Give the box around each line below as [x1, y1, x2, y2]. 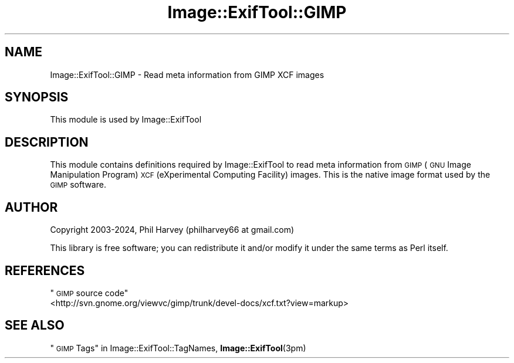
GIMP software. [50, 179, 106, 190]
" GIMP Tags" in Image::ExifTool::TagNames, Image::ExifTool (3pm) [50, 342, 306, 353]
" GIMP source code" [50, 287, 128, 298]
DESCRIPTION [5, 134, 89, 150]
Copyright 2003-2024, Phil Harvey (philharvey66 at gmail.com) [50, 225, 295, 235]
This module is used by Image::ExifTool [50, 114, 202, 125]
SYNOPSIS [5, 90, 69, 105]
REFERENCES [5, 263, 85, 278]
